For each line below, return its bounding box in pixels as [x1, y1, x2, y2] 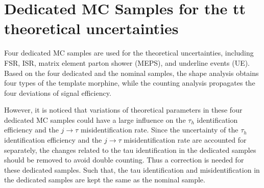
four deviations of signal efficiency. [4, 87, 111, 98]
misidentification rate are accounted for [124, 135, 247, 145]
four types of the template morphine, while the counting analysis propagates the [4, 77, 255, 88]
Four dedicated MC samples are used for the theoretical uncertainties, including [4, 47, 254, 58]
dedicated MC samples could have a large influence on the [4, 114, 186, 125]
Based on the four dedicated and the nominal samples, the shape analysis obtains [4, 67, 259, 78]
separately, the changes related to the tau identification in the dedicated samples [4, 144, 256, 155]
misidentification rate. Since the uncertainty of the [80, 124, 238, 135]
